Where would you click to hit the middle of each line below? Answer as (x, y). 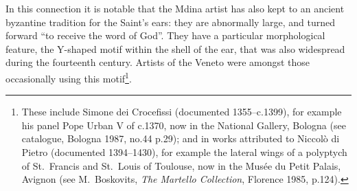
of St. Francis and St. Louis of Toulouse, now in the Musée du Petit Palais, (181, 165)
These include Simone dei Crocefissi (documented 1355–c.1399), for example (182, 112)
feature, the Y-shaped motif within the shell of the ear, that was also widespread (175, 48)
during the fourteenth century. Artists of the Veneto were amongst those (158, 62)
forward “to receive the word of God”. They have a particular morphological (165, 35)
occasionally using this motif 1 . (69, 77)
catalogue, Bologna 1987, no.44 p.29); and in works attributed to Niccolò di (181, 138)
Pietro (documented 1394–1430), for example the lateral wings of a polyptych (184, 152)
